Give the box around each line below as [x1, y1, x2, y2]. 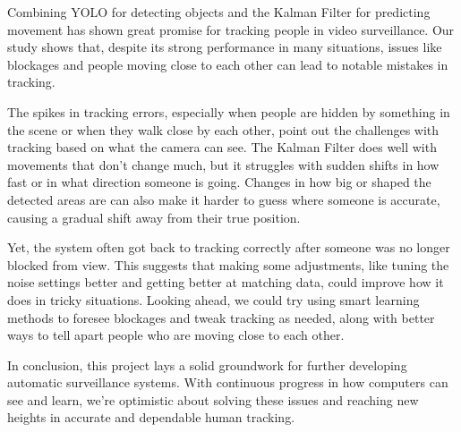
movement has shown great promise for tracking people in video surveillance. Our [7, 20, 455, 38]
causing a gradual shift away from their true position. [7, 208, 301, 226]
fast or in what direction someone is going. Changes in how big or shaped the [7, 173, 431, 191]
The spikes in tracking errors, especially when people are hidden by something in [7, 102, 450, 121]
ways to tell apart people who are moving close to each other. [7, 326, 345, 344]
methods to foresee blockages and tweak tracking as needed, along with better [7, 308, 435, 326]
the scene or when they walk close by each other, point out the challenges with [7, 120, 440, 139]
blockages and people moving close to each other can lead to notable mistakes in [7, 55, 448, 73]
